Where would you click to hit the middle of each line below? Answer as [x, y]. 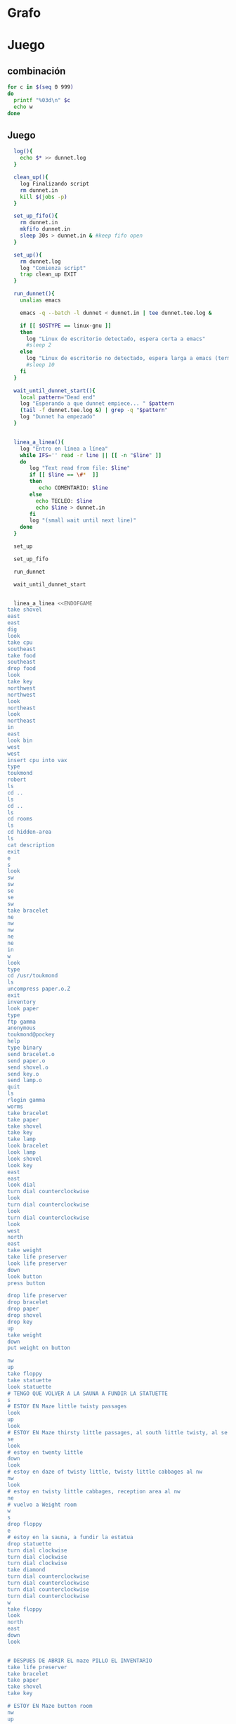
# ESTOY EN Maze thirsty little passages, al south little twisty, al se [118, 1432]
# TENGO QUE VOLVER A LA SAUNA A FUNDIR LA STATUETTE [88, 1394]
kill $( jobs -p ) [44, 197]
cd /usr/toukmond [33, 976]
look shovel [25, 1159]
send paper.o [26, 1061]
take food [22, 655]
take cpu [20, 642]
